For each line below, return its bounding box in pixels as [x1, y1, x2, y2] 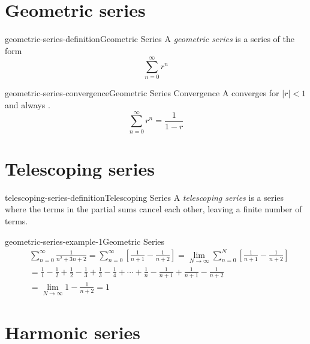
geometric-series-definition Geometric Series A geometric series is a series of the [5, 32, 294, 45]
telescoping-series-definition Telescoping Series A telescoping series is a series [5, 191, 284, 203]
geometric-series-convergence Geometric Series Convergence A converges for [5, 87, 279, 99]
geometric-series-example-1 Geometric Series [5, 235, 165, 247]
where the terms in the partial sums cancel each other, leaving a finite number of [5, 203, 302, 215]
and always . [5, 99, 50, 111]
